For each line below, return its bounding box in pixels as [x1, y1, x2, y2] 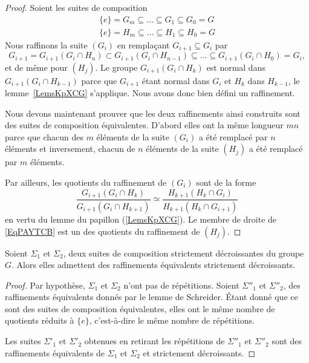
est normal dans [206, 60, 265, 73]
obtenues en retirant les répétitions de [84, 335, 225, 347]
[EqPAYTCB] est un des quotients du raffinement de [5, 224, 200, 237]
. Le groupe [95, 60, 138, 73]
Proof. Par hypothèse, [5, 278, 85, 291]
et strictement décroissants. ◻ [143, 346, 256, 359]
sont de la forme [196, 175, 256, 188]
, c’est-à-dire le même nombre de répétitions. [89, 314, 255, 327]
